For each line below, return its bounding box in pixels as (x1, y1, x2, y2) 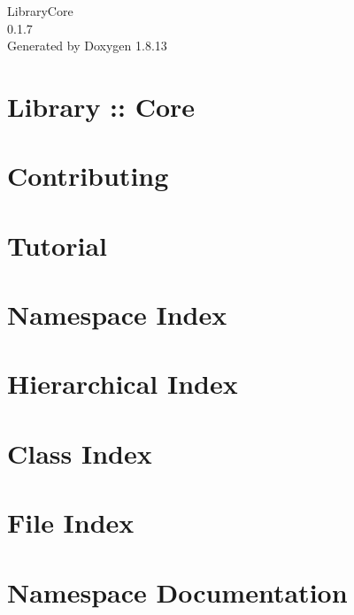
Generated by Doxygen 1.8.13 (7, 36, 167, 55)
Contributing (7, 158, 169, 194)
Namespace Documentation (7, 573, 348, 610)
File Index (7, 504, 135, 541)
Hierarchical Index (7, 365, 238, 402)
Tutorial (7, 227, 108, 263)
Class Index (7, 434, 152, 471)
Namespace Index (7, 296, 227, 333)
